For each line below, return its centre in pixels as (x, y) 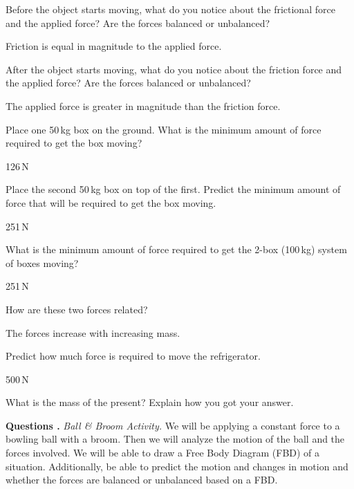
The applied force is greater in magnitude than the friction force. (143, 105)
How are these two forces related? (77, 309)
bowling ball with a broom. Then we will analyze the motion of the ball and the (175, 439)
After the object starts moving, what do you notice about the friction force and (174, 69)
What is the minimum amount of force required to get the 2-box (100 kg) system (176, 249)
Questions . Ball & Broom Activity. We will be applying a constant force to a (173, 425)
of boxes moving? (42, 262)
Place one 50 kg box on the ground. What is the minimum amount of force (164, 129)
